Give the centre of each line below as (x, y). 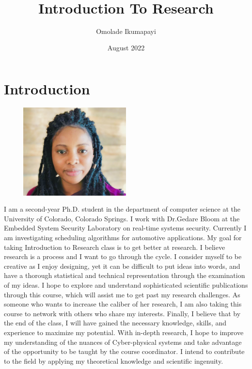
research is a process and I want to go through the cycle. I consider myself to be (123, 256)
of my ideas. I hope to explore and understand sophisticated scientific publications (126, 284)
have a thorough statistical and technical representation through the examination (125, 275)
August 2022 (126, 47)
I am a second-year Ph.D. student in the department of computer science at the (122, 209)
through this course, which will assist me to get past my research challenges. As (122, 294)
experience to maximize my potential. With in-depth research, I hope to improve (124, 332)
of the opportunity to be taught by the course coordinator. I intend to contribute (124, 351)
